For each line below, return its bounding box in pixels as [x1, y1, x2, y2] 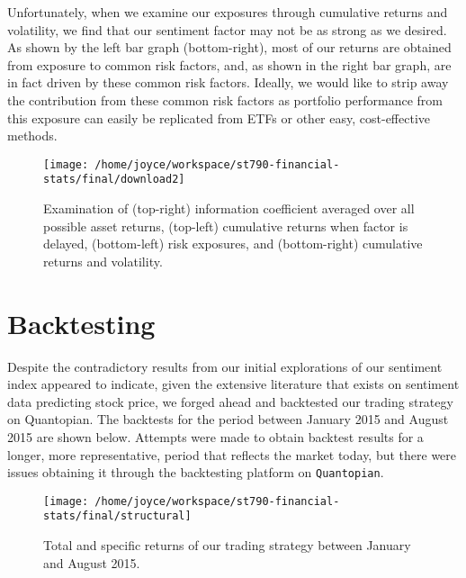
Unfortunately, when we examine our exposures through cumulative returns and [7, 3, 448, 21]
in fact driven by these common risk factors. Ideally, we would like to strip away [7, 73, 449, 92]
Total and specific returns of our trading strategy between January [43, 536, 411, 555]
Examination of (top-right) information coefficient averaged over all [43, 199, 415, 218]
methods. [7, 126, 58, 145]
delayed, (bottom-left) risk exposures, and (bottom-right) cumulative [43, 234, 423, 253]
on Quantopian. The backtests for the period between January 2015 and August [7, 410, 449, 429]
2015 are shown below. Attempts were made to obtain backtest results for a [7, 427, 424, 446]
